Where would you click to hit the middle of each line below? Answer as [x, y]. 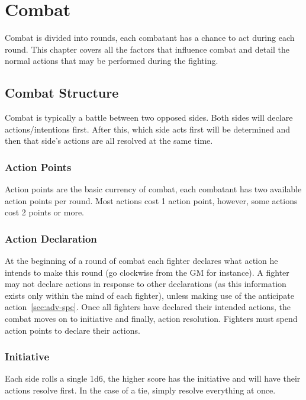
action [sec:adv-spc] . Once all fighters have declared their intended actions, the [148, 307]
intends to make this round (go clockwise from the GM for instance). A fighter [147, 272]
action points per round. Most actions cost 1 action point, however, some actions [151, 200]
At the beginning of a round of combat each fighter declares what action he [141, 261]
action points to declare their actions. [73, 330]
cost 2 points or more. [44, 212]
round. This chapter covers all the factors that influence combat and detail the [147, 49]
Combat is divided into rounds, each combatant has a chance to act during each [150, 38]
